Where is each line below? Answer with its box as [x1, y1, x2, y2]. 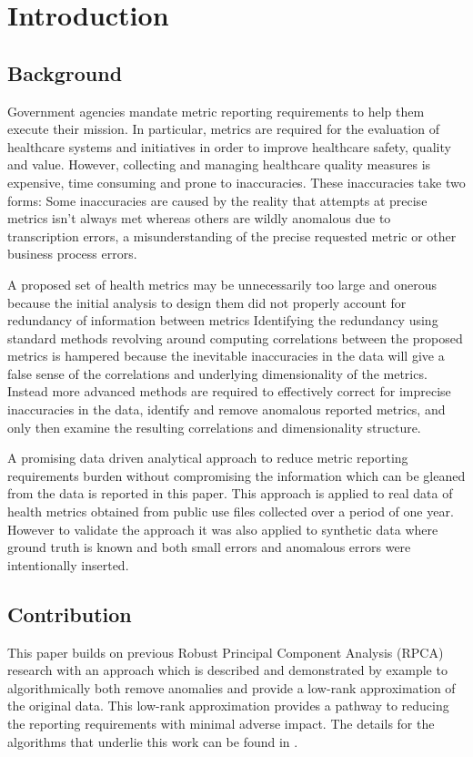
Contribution [7, 599, 132, 628]
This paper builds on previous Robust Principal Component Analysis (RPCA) [7, 642, 444, 661]
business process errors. [7, 244, 137, 263]
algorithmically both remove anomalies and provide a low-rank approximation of [7, 678, 456, 697]
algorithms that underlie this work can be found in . [7, 731, 298, 751]
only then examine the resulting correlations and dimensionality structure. [7, 417, 421, 436]
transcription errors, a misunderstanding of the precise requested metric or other [7, 226, 457, 245]
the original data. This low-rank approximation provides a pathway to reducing [7, 696, 449, 715]
